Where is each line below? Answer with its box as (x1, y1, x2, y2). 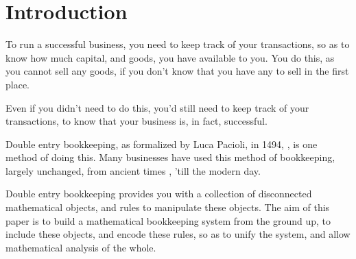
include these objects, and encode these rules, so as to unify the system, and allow (5, 227, 351, 241)
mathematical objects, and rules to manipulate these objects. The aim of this (5, 200, 330, 214)
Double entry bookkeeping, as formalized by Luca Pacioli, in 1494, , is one (5, 136, 318, 151)
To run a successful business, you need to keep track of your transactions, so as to (5, 37, 350, 51)
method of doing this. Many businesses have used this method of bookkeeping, (5, 150, 335, 164)
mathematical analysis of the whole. (5, 240, 156, 254)
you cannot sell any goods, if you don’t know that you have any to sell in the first (5, 64, 349, 78)
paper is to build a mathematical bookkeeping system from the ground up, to (5, 213, 331, 227)
